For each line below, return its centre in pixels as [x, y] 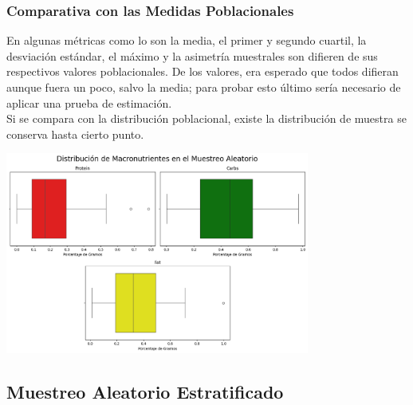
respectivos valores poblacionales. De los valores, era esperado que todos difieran [203, 71]
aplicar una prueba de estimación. [89, 102]
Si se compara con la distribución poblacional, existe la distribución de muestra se [206, 118]
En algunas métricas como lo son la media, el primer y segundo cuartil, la [187, 40]
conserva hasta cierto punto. [75, 134]
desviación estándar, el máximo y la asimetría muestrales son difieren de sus [192, 55]
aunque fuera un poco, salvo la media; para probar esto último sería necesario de [204, 87]
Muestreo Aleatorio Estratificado [145, 391]
